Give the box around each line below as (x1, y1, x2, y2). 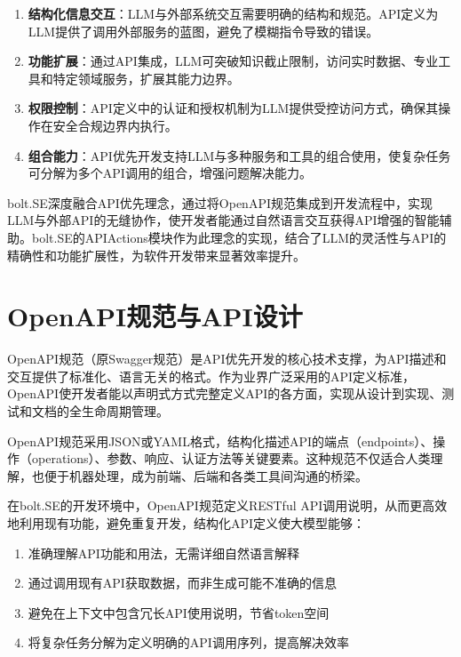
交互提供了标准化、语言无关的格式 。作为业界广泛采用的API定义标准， (7, 366, 416, 385)
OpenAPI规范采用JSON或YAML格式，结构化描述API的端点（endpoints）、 (7, 431, 433, 450)
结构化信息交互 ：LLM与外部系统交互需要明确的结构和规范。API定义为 (28, 4, 439, 22)
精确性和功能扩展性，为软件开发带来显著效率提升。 (7, 245, 306, 264)
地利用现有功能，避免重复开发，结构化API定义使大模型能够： (7, 514, 366, 532)
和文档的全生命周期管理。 (19, 402, 169, 421)
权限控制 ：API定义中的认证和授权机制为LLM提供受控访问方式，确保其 (28, 99, 439, 117)
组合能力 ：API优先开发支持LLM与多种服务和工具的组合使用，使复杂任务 (28, 146, 451, 164)
